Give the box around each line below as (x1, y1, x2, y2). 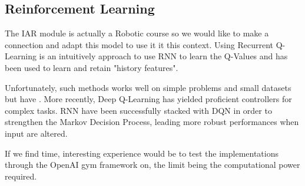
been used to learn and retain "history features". (5, 61, 178, 73)
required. (5, 170, 37, 182)
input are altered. (5, 127, 68, 139)
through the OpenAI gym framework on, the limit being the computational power (5, 158, 300, 171)
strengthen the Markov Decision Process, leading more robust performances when (5, 116, 299, 128)
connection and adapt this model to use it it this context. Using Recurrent (5, 38, 273, 50)
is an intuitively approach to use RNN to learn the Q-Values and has (39, 50, 288, 62)
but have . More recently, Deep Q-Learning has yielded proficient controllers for (5, 93, 292, 105)
